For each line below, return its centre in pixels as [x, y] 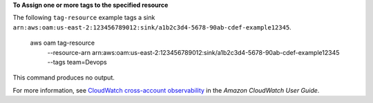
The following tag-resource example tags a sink [84, 18]
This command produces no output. [64, 78]
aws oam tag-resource [63, 43]
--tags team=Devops [77, 62]
